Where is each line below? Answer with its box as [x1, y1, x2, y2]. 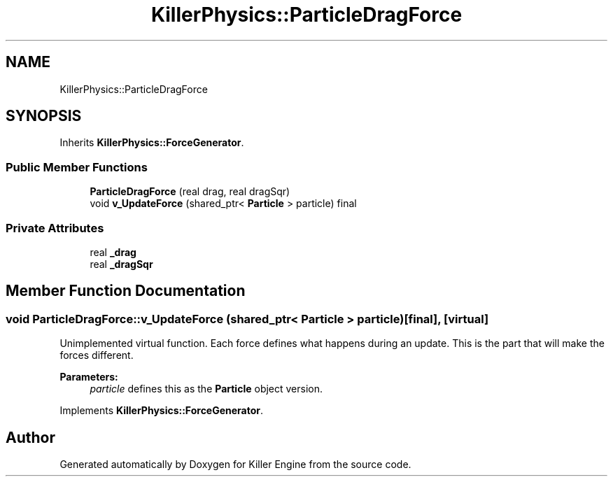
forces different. [59, 349, 134, 362]
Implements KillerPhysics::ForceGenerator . [59, 404, 264, 417]
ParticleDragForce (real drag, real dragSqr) [90, 185, 290, 198]
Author [6, 428, 55, 446]
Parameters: [59, 371, 118, 383]
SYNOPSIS [6, 107, 82, 125]
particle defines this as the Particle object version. [90, 383, 323, 395]
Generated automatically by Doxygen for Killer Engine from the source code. [59, 458, 411, 470]
